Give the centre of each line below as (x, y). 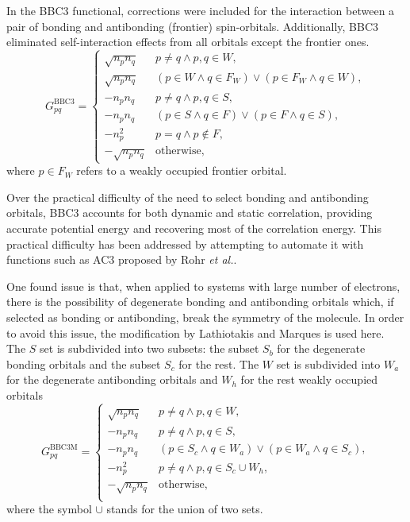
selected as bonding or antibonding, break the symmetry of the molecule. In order (205, 317)
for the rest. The (219, 363)
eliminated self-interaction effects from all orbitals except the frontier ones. (188, 42)
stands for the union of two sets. (185, 509)
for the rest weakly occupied (309, 379)
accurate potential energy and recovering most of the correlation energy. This (194, 228)
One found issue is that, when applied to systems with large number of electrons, (203, 286)
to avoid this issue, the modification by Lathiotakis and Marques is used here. (195, 333)
